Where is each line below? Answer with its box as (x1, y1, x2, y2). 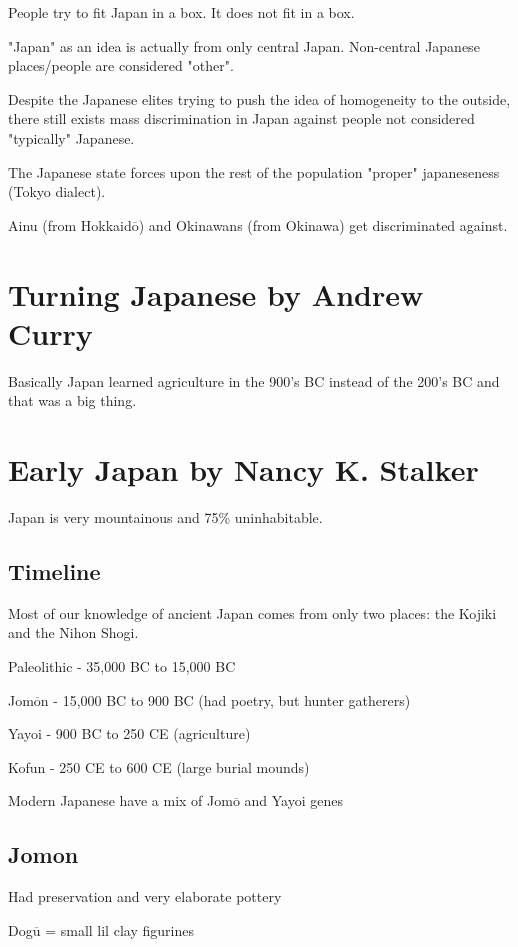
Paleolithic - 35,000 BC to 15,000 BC (8, 655, 236, 676)
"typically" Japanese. (8, 127, 135, 148)
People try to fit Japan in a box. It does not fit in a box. (8, 2, 355, 22)
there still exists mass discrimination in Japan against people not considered (8, 108, 475, 129)
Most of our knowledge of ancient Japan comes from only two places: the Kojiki (8, 602, 497, 623)
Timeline (8, 555, 101, 586)
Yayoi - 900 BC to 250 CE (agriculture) (8, 723, 251, 744)
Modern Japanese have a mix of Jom (8, 790, 233, 811)
